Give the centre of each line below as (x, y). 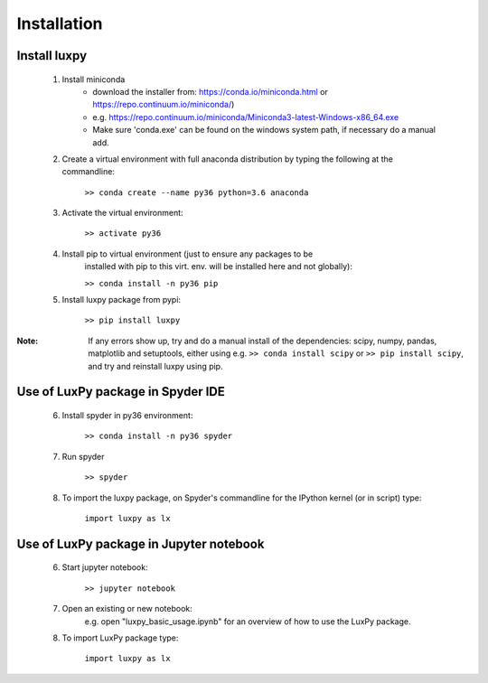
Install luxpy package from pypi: (121, 300)
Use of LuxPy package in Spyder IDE (121, 392)
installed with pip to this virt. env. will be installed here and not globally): (218, 267)
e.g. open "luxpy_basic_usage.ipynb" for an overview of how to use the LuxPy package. (248, 621)
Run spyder (83, 456)
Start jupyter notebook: (105, 567)
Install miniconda (94, 79)
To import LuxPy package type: (120, 638)
